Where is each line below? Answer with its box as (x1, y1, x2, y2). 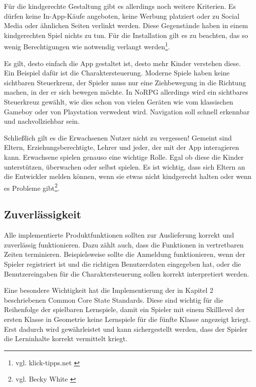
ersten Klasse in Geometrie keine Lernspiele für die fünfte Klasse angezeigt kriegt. (4, 314, 251, 324)
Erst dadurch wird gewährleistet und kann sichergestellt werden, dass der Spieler (4, 323, 248, 334)
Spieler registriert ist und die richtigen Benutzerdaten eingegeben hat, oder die (4, 258, 241, 269)
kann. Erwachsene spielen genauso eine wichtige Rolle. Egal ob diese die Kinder (4, 151, 244, 162)
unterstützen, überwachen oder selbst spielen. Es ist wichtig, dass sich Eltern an (4, 161, 245, 172)
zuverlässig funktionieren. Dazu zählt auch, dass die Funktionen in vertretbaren (4, 239, 244, 249)
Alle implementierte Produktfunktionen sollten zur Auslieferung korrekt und (4, 230, 234, 240)
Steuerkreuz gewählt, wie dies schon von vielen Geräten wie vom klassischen (4, 97, 233, 106)
